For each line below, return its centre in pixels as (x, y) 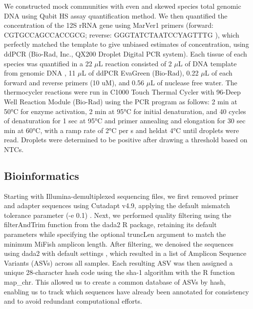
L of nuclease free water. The (194, 82)
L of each (219, 73)
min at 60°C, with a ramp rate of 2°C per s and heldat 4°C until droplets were (122, 130)
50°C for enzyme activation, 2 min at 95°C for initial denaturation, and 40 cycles (125, 111)
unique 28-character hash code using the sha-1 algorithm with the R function (119, 272)
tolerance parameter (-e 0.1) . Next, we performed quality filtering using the (118, 215)
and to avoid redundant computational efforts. (73, 301)
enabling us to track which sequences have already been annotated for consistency (126, 291)
